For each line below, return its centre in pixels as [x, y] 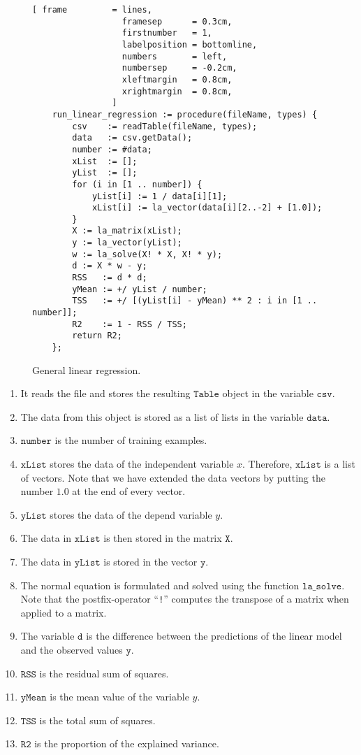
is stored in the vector [150, 562]
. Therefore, [267, 464]
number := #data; [112, 149]
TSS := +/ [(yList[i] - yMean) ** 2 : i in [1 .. [195, 301]
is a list [340, 464]
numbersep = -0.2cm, [179, 68]
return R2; [97, 336]
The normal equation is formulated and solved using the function [160, 585]
